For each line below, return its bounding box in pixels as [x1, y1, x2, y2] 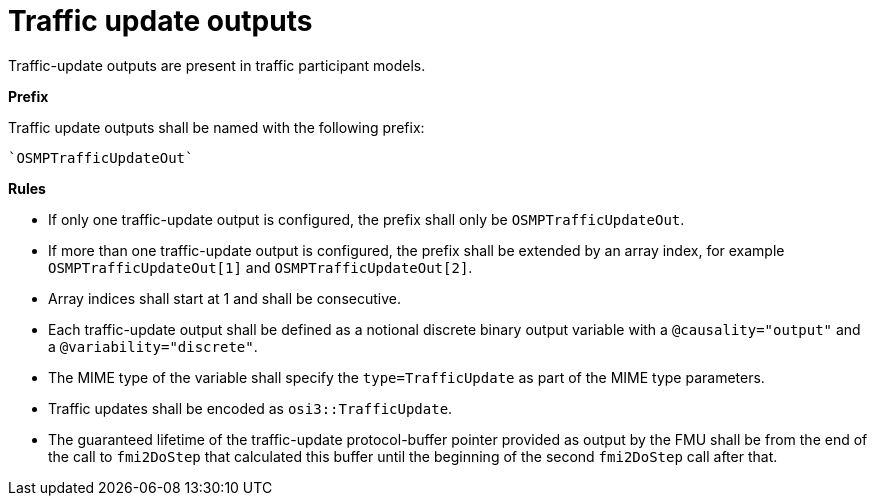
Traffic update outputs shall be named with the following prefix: [8, 118, 425, 136]
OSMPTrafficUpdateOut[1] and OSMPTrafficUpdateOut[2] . [48, 258, 473, 276]
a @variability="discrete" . [48, 337, 258, 355]
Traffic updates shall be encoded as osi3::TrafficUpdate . [48, 399, 453, 417]
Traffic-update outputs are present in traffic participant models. [8, 56, 426, 74]
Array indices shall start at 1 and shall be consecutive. [48, 289, 401, 307]
